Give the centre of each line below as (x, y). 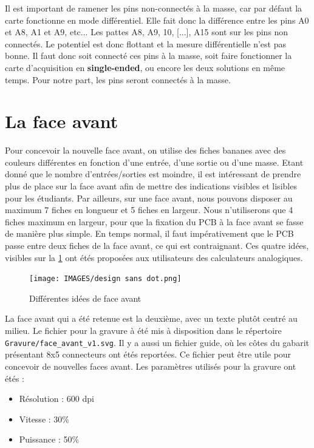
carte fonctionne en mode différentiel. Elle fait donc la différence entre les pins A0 (157, 20)
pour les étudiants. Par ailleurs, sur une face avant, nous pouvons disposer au (149, 198)
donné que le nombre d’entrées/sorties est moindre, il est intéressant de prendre (153, 174)
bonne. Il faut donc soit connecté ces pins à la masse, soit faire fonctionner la (148, 56)
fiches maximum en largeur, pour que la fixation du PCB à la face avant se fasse (154, 221)
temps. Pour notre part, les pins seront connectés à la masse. (118, 79)
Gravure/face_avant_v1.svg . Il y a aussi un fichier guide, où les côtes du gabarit (157, 342)
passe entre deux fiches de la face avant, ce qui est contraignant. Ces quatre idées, (157, 246)
